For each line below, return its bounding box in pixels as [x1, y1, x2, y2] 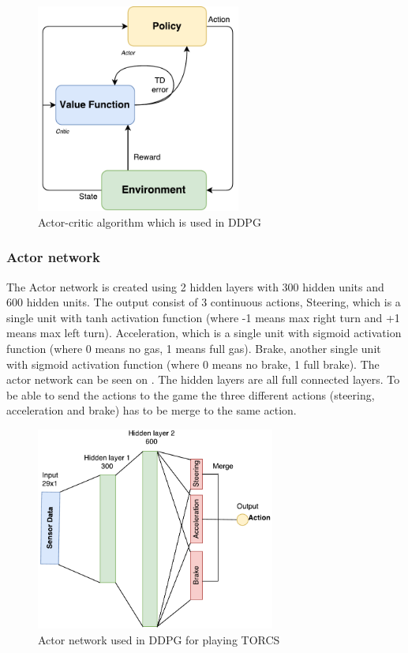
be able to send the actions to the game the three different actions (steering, [6, 386, 375, 403]
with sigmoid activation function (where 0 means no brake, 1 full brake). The [6, 355, 380, 372]
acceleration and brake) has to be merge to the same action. [6, 402, 297, 418]
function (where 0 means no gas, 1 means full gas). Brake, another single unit [6, 340, 381, 356]
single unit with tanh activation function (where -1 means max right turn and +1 [6, 309, 400, 325]
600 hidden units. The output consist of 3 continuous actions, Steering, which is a [6, 294, 401, 310]
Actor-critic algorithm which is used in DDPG [38, 213, 261, 230]
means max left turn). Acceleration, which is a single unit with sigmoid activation [6, 325, 402, 341]
